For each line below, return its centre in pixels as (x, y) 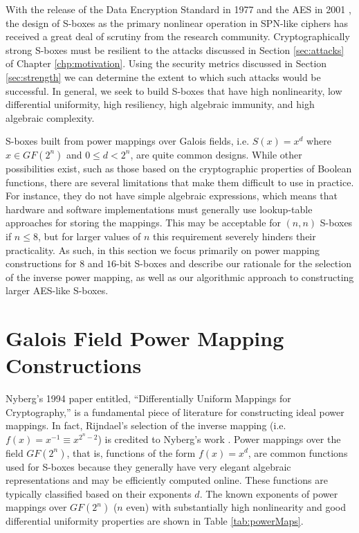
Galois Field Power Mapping (145, 338)
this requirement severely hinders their (234, 236)
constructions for (41, 263)
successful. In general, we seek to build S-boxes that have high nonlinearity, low (174, 90)
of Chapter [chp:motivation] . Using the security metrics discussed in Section (166, 63)
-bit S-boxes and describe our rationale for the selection (234, 263)
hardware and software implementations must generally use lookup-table (159, 209)
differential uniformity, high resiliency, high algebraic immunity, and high (160, 104)
